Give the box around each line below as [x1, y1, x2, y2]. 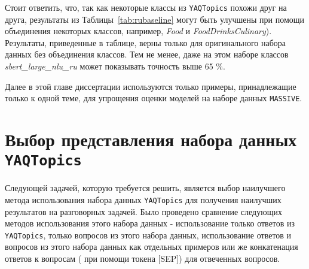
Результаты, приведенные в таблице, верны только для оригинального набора [5, 36, 286, 49]
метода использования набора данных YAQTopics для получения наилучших [5, 193, 282, 205]
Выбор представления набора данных [5, 127, 297, 152]
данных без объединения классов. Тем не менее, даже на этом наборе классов [5, 48, 289, 61]
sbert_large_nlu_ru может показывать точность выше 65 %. [5, 60, 225, 72]
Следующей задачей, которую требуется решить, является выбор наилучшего [5, 182, 286, 194]
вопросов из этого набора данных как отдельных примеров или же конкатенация [5, 240, 298, 253]
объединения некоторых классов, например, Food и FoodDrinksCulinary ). [5, 25, 272, 37]
